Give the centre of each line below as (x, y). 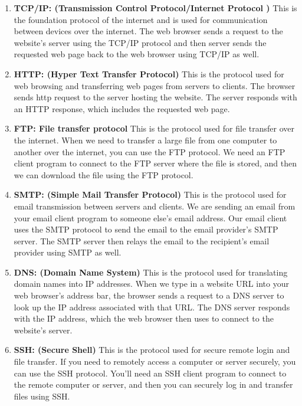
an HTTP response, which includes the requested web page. (122, 108)
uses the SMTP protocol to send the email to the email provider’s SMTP (146, 229)
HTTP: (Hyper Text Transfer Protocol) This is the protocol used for (149, 73)
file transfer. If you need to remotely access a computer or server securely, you (155, 361)
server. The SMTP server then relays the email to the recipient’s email (142, 240)
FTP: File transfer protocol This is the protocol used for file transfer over (154, 128)
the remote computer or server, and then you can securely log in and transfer (153, 384)
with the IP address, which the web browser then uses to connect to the (144, 318)
